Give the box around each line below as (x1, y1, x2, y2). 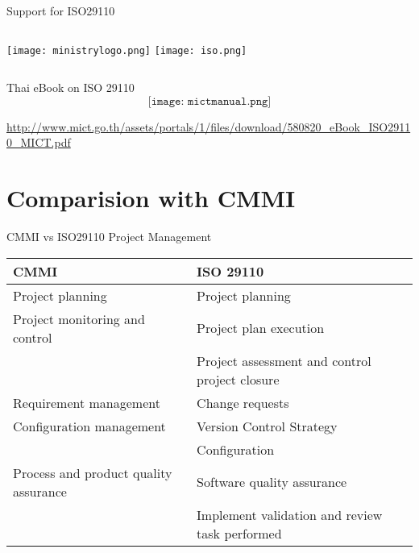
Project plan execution (197, 318, 325, 338)
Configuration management (13, 416, 166, 435)
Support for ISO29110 (6, 2, 115, 19)
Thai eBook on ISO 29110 (6, 79, 135, 96)
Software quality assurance (197, 472, 347, 492)
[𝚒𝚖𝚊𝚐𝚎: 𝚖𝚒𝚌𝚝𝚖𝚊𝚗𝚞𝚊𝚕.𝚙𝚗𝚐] (147, 95, 272, 107)
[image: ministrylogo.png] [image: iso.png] (6, 44, 247, 56)
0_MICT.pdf (6, 134, 71, 151)
